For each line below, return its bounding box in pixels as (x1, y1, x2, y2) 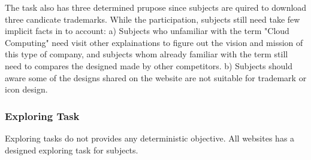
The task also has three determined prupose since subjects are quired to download (5, 1, 307, 13)
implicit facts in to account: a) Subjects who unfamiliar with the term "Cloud (5, 24, 289, 37)
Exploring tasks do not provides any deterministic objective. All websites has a (5, 131, 295, 144)
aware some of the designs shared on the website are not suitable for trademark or (5, 71, 307, 84)
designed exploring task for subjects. (5, 143, 138, 156)
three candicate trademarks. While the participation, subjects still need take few (5, 13, 300, 25)
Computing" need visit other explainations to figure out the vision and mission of (5, 36, 303, 48)
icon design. (5, 83, 48, 96)
